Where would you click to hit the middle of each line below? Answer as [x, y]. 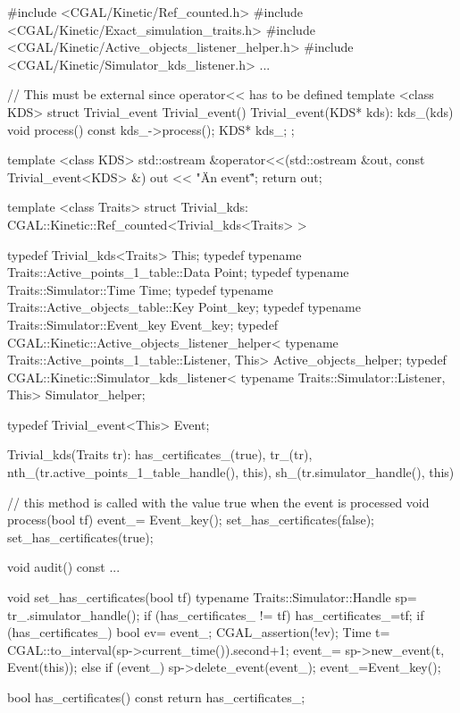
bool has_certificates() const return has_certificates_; [156, 697]
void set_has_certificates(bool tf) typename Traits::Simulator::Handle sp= [212, 597]
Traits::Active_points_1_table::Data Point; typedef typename [178, 272]
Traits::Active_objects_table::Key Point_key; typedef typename [184, 307]
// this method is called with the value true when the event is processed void [218, 502]
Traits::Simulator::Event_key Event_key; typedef [143, 324]
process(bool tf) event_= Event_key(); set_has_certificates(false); [191, 520]
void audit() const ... [64, 567]
